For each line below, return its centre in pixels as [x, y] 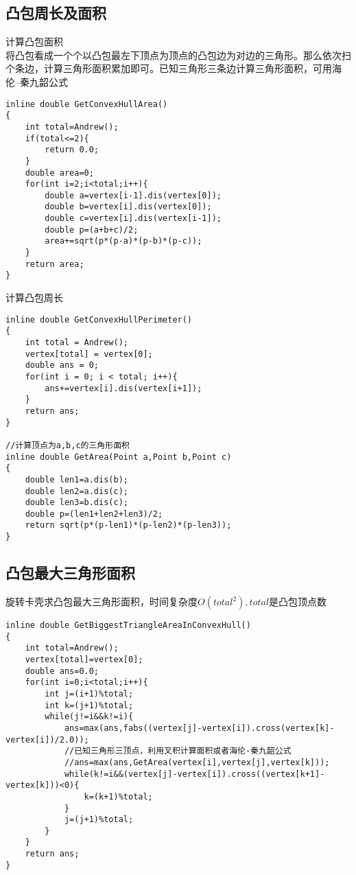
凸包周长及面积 [56, 13]
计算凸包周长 [34, 297]
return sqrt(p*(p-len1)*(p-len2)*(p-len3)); [128, 525]
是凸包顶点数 [298, 601]
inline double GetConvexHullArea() [87, 104]
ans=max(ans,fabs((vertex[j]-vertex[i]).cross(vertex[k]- [199, 728]
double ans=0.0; [62, 671]
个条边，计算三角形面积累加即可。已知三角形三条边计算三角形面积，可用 [169, 68]
